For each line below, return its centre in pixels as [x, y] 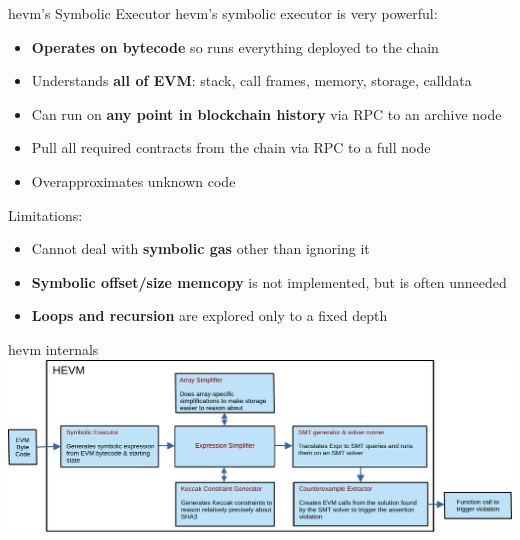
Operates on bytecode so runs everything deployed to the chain [235, 46]
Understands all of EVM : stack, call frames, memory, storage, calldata [251, 80]
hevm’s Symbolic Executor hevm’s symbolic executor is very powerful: [223, 13]
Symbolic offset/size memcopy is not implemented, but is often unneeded [269, 281]
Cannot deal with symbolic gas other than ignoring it [200, 248]
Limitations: [45, 214]
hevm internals [53, 348]
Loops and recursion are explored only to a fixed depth [209, 315]
